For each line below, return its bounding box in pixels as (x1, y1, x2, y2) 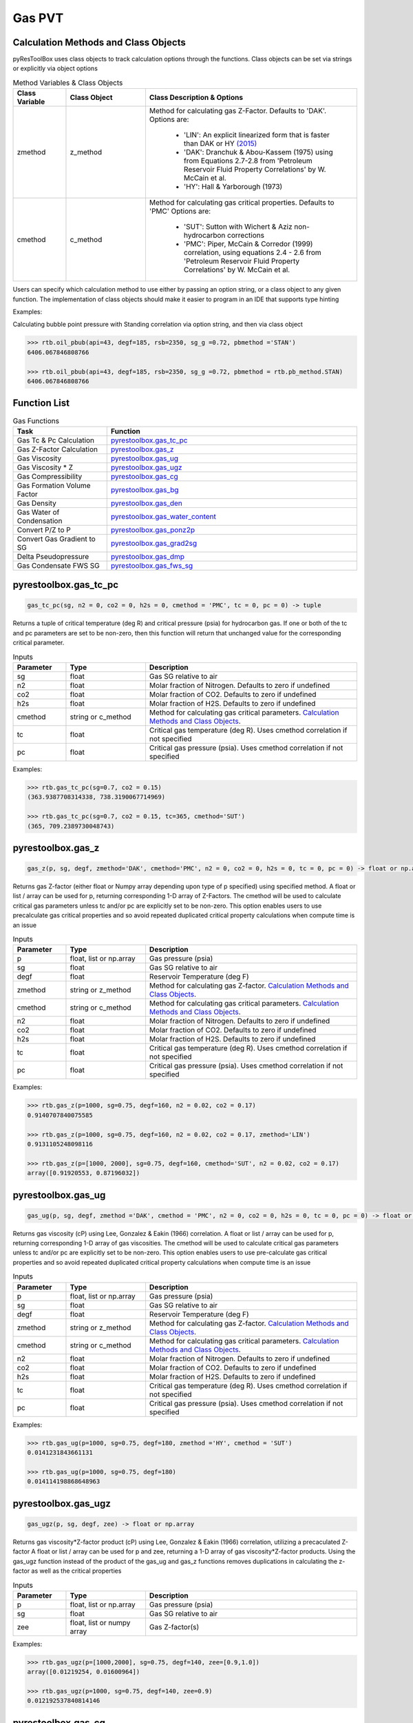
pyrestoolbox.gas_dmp (110, 551, 185, 561)
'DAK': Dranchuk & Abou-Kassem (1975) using (183, 147, 333, 157)
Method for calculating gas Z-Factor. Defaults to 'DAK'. (149, 106, 327, 116)
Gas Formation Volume (17, 480, 91, 490)
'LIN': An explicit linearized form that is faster (183, 130, 330, 140)
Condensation (17, 516, 63, 525)
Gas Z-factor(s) (149, 1622, 200, 1631)
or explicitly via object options (12, 64, 98, 72)
